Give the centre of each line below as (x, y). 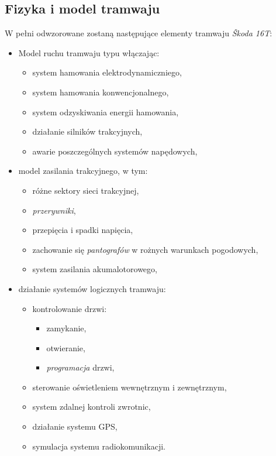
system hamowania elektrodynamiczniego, (107, 72)
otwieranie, (66, 347)
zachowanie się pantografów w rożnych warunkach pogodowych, (145, 249)
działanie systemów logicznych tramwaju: (92, 288)
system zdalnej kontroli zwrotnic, (92, 407)
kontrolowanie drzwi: (70, 308)
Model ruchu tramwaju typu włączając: (89, 52)
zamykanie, (66, 328)
